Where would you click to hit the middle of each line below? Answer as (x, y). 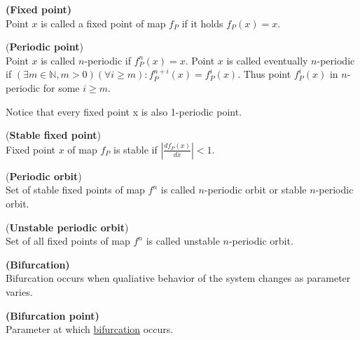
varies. (19, 291)
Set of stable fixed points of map (75, 190)
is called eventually (267, 60)
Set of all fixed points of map (68, 241)
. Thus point (264, 74)
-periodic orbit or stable (255, 190)
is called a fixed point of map (103, 23)
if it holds (202, 23)
